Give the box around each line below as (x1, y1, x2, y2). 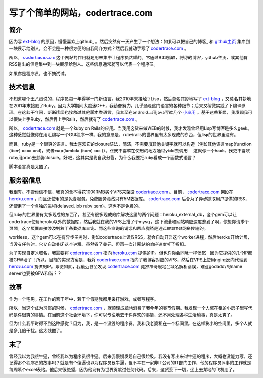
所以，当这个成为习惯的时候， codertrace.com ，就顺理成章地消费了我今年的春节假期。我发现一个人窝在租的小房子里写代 (9, 305, 253, 311)
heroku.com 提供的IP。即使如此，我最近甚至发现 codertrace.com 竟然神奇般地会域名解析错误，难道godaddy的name (9, 264, 243, 269)
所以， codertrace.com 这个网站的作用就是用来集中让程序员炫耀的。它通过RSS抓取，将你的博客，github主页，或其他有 (9, 54, 248, 60)
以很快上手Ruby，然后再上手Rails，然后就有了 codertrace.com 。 (9, 116, 140, 122)
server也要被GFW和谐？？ (9, 270, 62, 276)
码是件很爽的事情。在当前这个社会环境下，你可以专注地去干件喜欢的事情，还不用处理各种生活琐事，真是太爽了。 (9, 312, 235, 318)
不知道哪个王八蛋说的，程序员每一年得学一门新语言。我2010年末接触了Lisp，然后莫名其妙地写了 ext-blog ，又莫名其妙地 (9, 95, 251, 102)
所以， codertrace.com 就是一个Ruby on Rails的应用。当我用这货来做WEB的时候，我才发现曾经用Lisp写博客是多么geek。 (9, 125, 252, 131)
